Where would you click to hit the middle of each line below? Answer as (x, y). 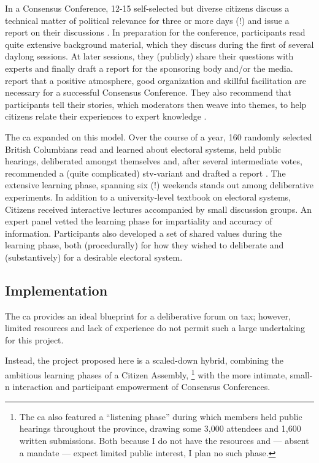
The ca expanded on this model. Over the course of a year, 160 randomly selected (159, 136)
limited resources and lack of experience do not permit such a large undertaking (155, 328)
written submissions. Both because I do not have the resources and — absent (164, 441)
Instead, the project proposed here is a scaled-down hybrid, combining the (144, 360)
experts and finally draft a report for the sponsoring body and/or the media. (149, 68)
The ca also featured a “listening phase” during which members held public (161, 416)
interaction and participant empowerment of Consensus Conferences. (141, 387)
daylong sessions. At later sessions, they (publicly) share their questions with (149, 56)
